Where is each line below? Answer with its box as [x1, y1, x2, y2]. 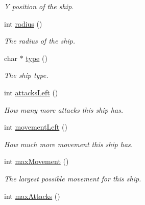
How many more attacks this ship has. [4, 104, 124, 115]
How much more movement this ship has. [4, 138, 133, 149]
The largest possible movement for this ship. [4, 173, 141, 183]
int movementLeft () [4, 121, 67, 132]
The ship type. [4, 70, 49, 80]
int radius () [4, 18, 42, 29]
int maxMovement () [4, 156, 69, 167]
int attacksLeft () [4, 87, 58, 97]
